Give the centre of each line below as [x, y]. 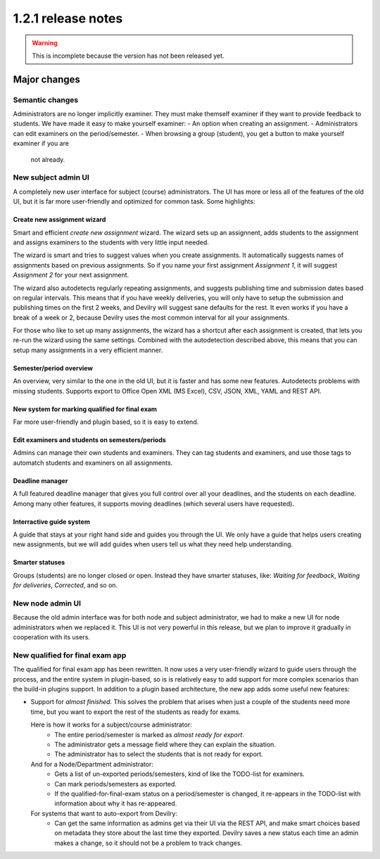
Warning [45, 43]
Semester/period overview [53, 368]
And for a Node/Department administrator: [92, 764]
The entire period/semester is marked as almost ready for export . [149, 734]
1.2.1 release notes [68, 18]
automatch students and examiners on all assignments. [93, 463]
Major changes [47, 79]
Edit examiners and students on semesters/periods [90, 440]
